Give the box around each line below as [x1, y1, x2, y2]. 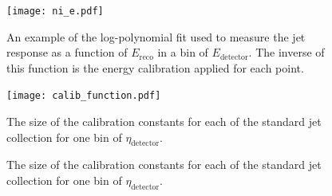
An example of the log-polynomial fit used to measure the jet [6, 28, 306, 45]
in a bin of [157, 44, 208, 61]
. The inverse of [248, 44, 325, 61]
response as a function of [6, 44, 128, 61]
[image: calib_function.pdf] [6, 90, 161, 102]
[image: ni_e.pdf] [6, 6, 104, 17]
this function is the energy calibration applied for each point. [6, 59, 304, 76]
